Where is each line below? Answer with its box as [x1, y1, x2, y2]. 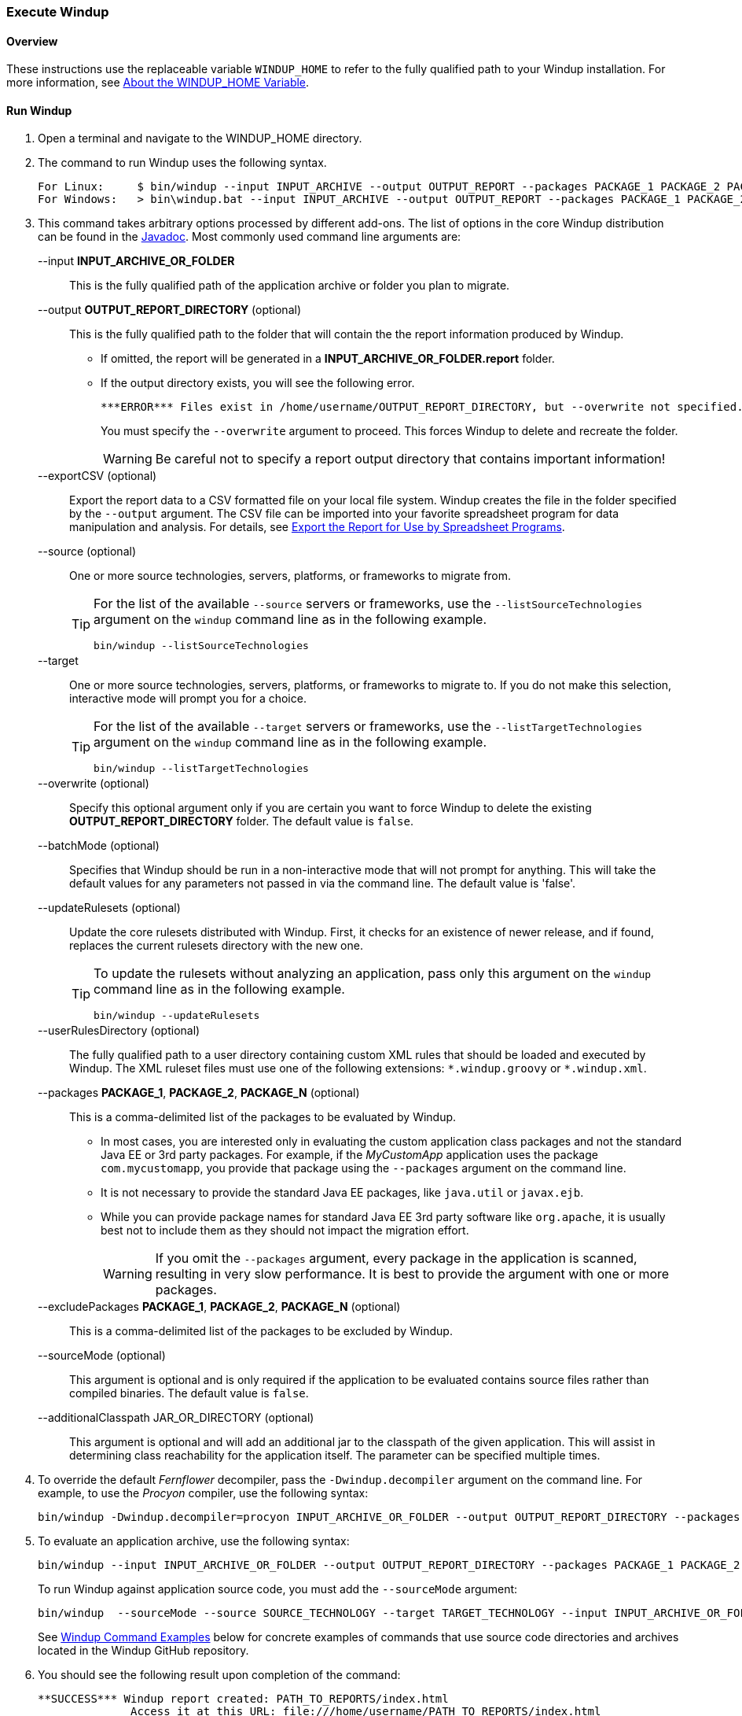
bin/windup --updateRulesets [94, 1009, 260, 1022]
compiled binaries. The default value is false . [69, 1386, 309, 1400]
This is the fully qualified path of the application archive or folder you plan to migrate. [69, 279, 510, 293]
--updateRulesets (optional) [38, 901, 181, 915]
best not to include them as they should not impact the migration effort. [101, 1223, 469, 1238]
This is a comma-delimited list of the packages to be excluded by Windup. [69, 1324, 453, 1338]
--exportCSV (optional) [38, 469, 157, 483]
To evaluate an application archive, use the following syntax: [38, 1534, 350, 1548]
